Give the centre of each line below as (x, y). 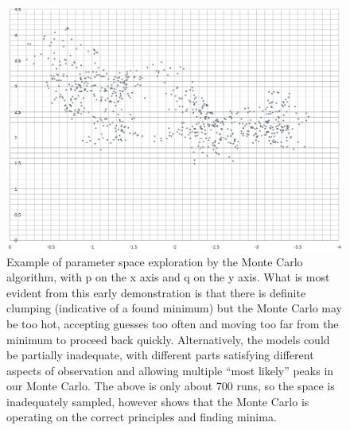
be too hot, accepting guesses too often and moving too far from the (173, 323)
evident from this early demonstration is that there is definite (156, 292)
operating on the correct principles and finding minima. (142, 417)
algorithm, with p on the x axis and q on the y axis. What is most (168, 277)
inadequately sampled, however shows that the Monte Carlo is (158, 401)
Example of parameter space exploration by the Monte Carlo (155, 261)
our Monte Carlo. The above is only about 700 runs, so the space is (171, 386)
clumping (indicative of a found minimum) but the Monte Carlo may (175, 308)
